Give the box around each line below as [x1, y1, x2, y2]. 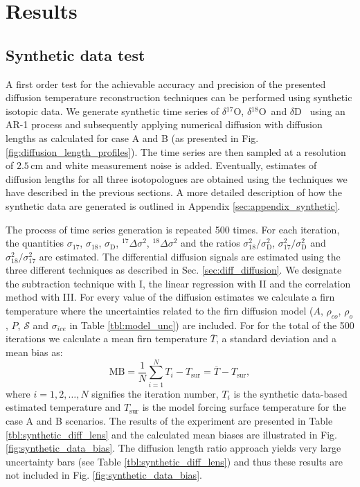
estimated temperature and [6, 400, 121, 414]
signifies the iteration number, [91, 386, 219, 400]
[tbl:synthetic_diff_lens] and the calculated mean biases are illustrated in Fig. [6, 427, 338, 441]
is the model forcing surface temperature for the [142, 400, 346, 414]
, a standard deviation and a [215, 331, 336, 346]
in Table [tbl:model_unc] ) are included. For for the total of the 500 [69, 317, 354, 332]
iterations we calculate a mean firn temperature [6, 331, 208, 346]
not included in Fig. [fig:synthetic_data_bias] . [6, 468, 202, 482]
